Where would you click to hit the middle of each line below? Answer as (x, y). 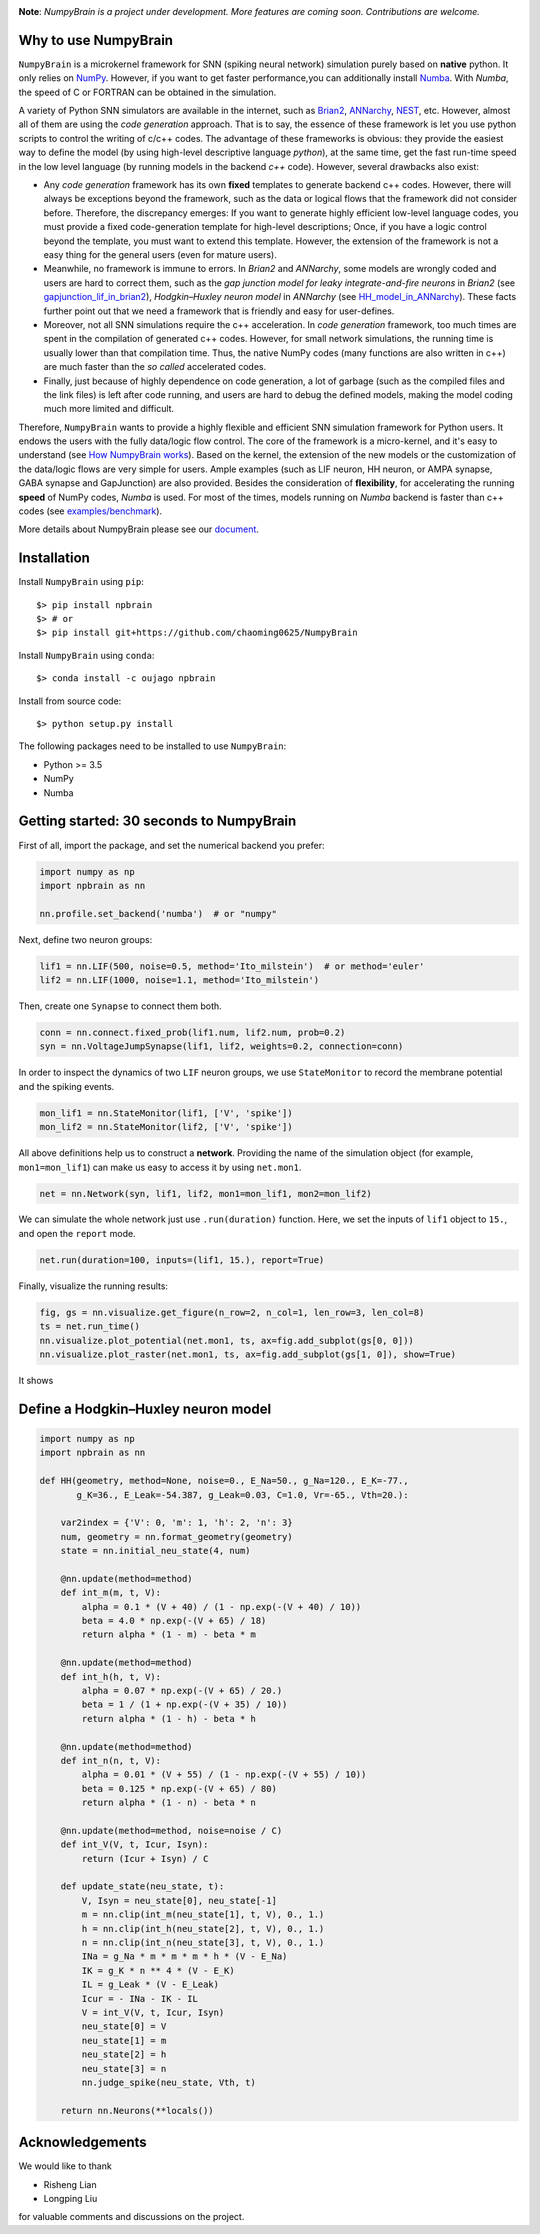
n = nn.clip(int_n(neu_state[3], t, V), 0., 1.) (203, 1943)
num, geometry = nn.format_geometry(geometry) (177, 1536)
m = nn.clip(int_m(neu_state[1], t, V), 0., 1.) (203, 1914)
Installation (54, 558)
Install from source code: (70, 701)
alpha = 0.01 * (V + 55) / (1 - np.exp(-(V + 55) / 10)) (224, 1774)
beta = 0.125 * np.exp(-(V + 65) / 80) (179, 1788)
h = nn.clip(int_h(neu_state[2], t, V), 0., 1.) (203, 1928)
